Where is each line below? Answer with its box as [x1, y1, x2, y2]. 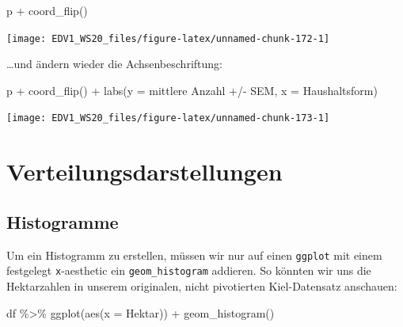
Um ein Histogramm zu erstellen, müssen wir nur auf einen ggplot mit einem [6, 246, 382, 263]
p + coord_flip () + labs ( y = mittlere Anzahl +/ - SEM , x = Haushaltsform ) [6, 82, 378, 98]
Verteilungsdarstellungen [6, 155, 283, 188]
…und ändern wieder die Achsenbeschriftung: [6, 55, 222, 72]
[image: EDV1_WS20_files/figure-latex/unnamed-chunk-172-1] [6, 32, 330, 44]
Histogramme [6, 209, 119, 234]
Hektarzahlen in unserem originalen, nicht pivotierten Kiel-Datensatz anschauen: [6, 277, 397, 294]
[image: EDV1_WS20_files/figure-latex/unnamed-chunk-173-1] [6, 112, 330, 124]
